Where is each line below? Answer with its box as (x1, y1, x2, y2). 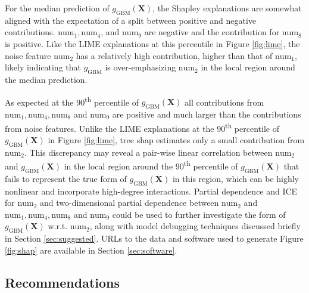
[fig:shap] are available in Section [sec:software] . (5, 243, 177, 256)
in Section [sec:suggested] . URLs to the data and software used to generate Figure (5, 232, 304, 245)
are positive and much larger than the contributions (112, 108, 301, 121)
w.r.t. (48, 220, 68, 232)
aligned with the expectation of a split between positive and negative (5, 14, 257, 26)
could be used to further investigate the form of (112, 208, 286, 220)
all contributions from (185, 95, 264, 108)
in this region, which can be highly (172, 172, 299, 184)
